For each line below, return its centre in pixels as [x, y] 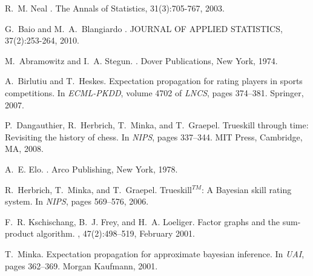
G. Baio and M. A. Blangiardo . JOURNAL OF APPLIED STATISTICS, [144, 28]
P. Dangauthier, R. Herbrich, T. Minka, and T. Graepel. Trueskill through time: [157, 125]
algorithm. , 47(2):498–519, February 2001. [116, 233]
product [19, 233]
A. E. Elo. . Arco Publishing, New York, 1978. [91, 169]
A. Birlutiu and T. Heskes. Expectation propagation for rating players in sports [154, 81]
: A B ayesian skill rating [247, 189]
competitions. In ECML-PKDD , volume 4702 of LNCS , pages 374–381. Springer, [154, 92]
